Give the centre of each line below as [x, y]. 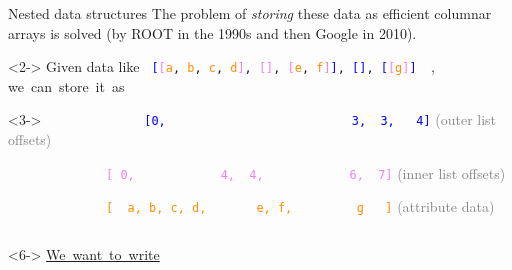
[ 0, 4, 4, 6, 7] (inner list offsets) [306, 172]
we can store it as [66, 85]
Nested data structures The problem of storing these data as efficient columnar [250, 13]
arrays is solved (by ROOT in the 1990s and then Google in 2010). [212, 32]
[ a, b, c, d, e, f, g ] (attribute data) [300, 206]
